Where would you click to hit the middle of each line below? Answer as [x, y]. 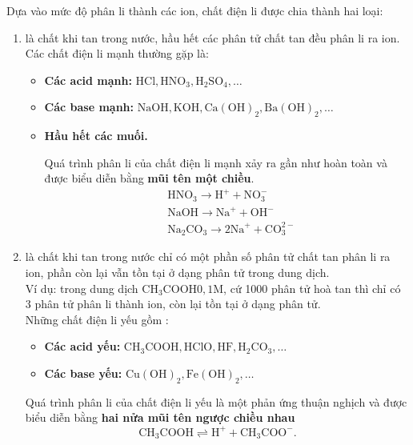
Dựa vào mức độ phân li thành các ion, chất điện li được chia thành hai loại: [195, 10]
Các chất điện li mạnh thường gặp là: [117, 53]
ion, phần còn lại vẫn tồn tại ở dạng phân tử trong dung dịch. [177, 273]
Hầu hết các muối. [96, 136]
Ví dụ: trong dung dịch [82, 288]
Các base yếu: [83, 373]
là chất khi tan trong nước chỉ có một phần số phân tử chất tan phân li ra [208, 257]
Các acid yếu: [82, 346]
